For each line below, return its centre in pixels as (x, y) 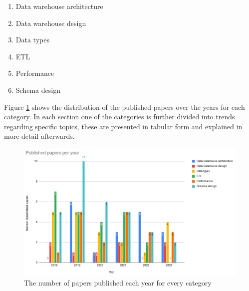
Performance (35, 73)
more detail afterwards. (39, 136)
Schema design (38, 90)
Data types (32, 40)
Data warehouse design (51, 23)
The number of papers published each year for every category (118, 282)
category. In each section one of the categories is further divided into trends (120, 117)
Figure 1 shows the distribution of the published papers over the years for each (124, 107)
